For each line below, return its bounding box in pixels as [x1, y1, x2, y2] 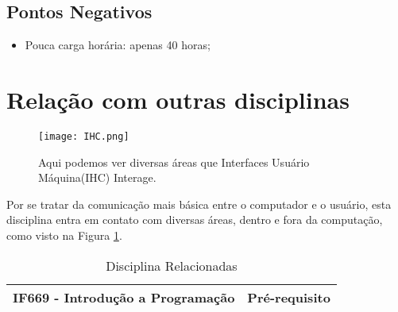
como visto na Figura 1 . [6, 226, 122, 243]
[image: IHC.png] [38, 130, 129, 142]
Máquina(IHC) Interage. [38, 169, 156, 186]
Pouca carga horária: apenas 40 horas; [25, 37, 211, 53]
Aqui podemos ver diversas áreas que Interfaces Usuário [38, 153, 310, 170]
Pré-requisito [247, 287, 330, 306]
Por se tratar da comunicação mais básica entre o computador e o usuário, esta [6, 195, 392, 212]
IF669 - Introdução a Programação [13, 287, 235, 306]
